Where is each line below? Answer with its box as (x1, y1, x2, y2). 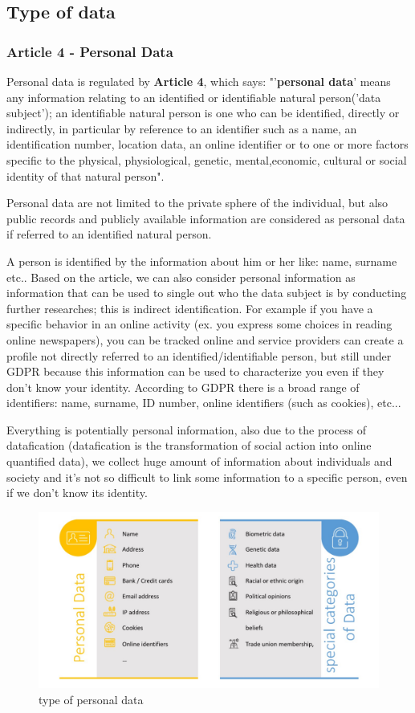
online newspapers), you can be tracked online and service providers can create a (6, 331, 404, 348)
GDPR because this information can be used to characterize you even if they (6, 363, 384, 380)
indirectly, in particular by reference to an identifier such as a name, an (6, 120, 357, 136)
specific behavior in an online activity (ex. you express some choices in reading (6, 316, 393, 332)
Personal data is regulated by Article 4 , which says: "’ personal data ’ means (6, 73, 391, 89)
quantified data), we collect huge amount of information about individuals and (6, 453, 393, 470)
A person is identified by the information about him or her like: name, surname (6, 252, 397, 269)
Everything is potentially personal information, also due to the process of (6, 421, 366, 438)
